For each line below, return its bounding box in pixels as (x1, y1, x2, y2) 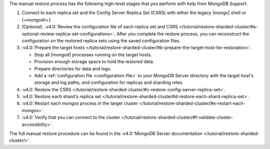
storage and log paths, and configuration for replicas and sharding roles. (34, 80, 183, 86)
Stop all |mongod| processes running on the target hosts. (34, 51, 152, 57)
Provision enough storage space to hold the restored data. (34, 59, 154, 65)
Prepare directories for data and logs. (34, 65, 111, 72)
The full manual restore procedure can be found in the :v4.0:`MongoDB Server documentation (9, 131, 202, 137)
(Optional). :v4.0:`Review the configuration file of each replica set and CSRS (21, 24, 178, 30)
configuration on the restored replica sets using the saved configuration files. (21, 37, 181, 43)
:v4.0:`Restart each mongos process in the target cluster (21, 100, 138, 107)
